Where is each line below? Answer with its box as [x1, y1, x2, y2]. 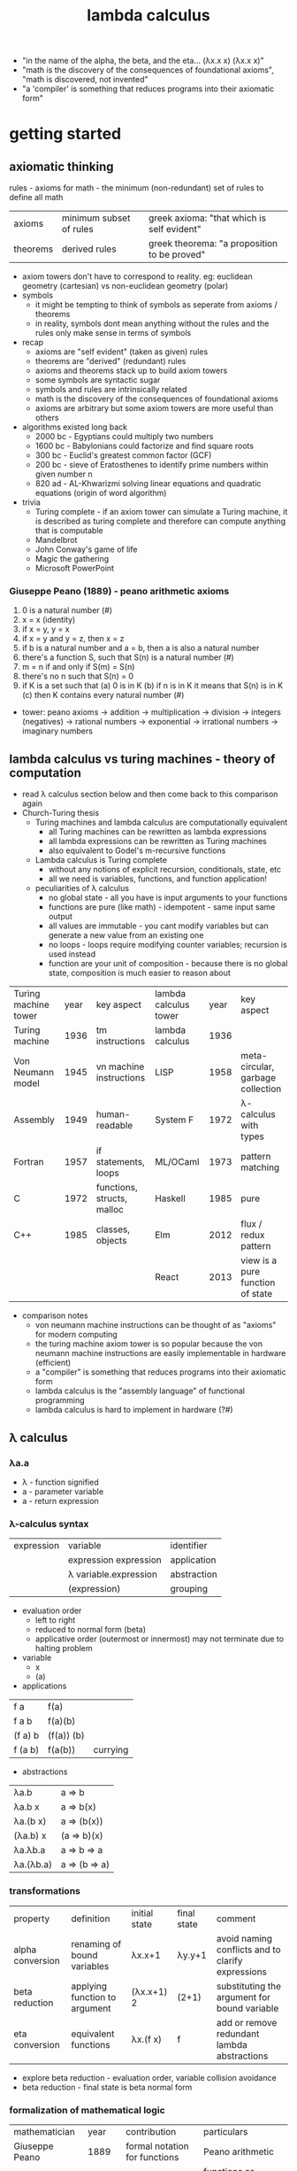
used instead [48, 949, 95, 959]
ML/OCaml [154, 1156, 200, 1168]
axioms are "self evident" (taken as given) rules [34, 346, 209, 357]
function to [70, 1990, 117, 2003]
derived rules [61, 243, 117, 255]
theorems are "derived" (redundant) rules [34, 356, 187, 367]
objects [95, 1235, 127, 1247]
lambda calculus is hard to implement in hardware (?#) [34, 1405, 233, 1415]
